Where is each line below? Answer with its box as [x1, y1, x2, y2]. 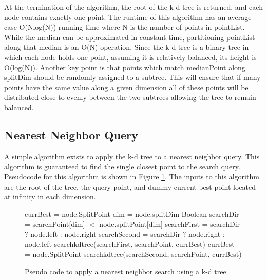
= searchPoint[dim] [25, 218, 85, 229]
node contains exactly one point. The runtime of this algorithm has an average [4, 11, 252, 22]
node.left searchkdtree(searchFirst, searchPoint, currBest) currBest [25, 238, 235, 249]
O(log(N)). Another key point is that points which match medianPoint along [4, 62, 245, 72]
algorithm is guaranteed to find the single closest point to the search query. [4, 161, 240, 172]
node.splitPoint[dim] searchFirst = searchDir [99, 218, 240, 229]
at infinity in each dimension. [4, 191, 96, 202]
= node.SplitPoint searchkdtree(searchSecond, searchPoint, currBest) [25, 249, 242, 259]
